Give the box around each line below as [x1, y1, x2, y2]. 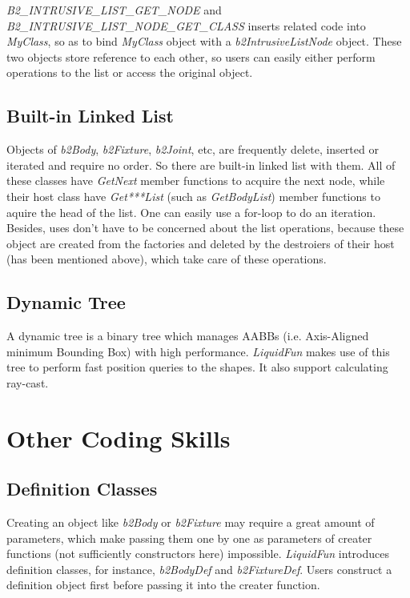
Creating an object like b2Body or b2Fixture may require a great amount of [6, 514, 375, 531]
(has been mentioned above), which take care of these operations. [6, 251, 327, 267]
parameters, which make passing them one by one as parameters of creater [6, 529, 372, 546]
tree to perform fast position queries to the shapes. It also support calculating [6, 359, 388, 375]
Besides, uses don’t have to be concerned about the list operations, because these [6, 219, 404, 236]
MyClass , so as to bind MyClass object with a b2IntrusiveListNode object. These [6, 33, 402, 50]
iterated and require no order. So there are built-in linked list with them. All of [6, 156, 396, 173]
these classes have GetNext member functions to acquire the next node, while [6, 172, 385, 189]
